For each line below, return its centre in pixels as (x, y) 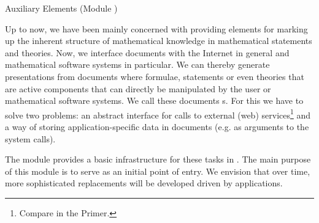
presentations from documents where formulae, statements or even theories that (155, 76)
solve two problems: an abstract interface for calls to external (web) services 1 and (158, 114)
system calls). (30, 138)
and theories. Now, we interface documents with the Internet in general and (147, 52)
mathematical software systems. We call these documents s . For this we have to (154, 101)
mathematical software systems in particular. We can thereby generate (137, 64)
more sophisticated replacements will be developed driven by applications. (144, 183)
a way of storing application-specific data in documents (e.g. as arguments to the (157, 126)
